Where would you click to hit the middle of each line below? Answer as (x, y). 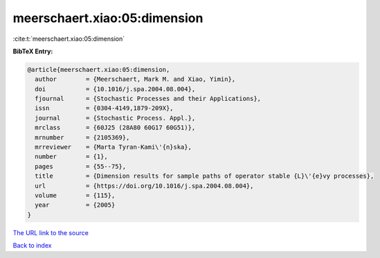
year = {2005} (75, 205)
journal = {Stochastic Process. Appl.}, (115, 118)
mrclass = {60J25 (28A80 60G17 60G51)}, (115, 128)
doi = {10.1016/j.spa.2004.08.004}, (115, 89)
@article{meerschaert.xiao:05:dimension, (99, 70)
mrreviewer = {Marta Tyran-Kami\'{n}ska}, (113, 147)
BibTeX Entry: (33, 51)
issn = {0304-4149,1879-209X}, (104, 108)
